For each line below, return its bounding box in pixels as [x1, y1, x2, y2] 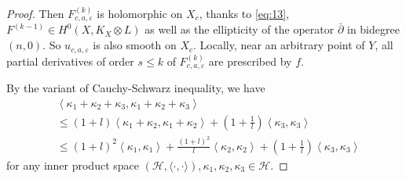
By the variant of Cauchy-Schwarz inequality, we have [6, 79, 265, 95]
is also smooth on [93, 37, 177, 53]
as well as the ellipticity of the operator [144, 21, 335, 38]
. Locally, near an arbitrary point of [193, 37, 365, 53]
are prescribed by [208, 52, 292, 69]
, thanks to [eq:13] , [199, 5, 290, 21]
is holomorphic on [97, 5, 183, 21]
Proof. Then [6, 5, 64, 21]
